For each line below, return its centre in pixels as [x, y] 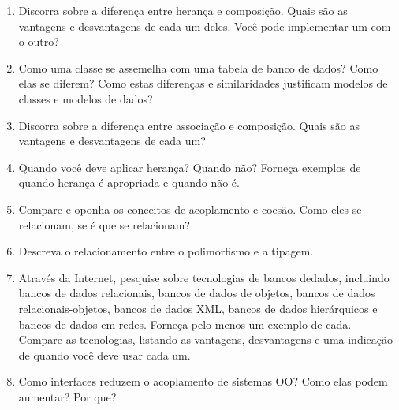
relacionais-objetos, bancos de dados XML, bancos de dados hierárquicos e [198, 308]
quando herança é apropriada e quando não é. [129, 183]
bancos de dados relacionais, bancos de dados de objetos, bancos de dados [197, 293]
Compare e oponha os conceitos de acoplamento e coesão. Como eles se [190, 209]
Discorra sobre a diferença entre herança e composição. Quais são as [183, 10]
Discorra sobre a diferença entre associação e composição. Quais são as [189, 125]
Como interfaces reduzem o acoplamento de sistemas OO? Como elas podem [203, 381]
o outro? [39, 41]
